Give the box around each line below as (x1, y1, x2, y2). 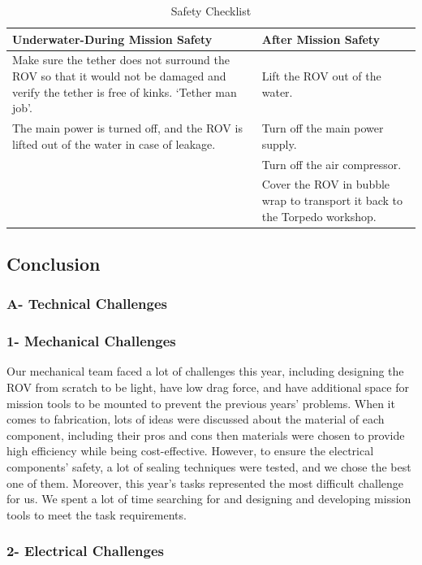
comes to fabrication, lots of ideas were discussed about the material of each (6, 411, 385, 428)
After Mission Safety (261, 30, 381, 47)
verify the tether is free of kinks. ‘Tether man (12, 83, 237, 100)
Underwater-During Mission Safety (12, 30, 213, 47)
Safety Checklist (170, 2, 252, 19)
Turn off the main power (261, 120, 384, 137)
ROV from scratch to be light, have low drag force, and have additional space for (6, 379, 409, 396)
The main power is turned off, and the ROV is (12, 120, 243, 137)
